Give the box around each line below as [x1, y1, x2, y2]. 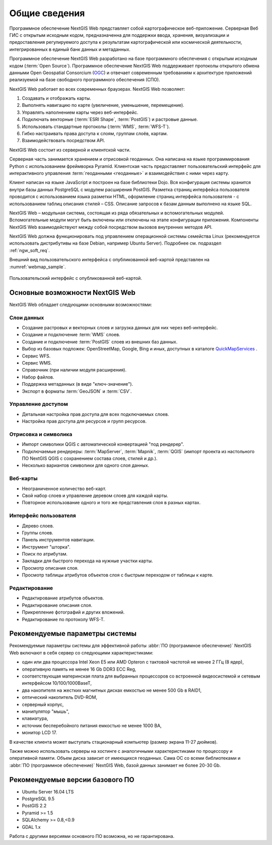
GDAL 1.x [22, 824, 41, 830]
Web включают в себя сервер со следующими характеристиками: [9, 649, 154, 655]
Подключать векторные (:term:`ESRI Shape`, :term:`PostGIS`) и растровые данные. [22, 116, 198, 123]
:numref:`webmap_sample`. [9, 264, 66, 270]
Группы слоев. [22, 529, 53, 535]
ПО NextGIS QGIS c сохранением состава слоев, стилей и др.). [22, 455, 158, 461]
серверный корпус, [22, 701, 64, 707]
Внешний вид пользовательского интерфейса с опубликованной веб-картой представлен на [9, 257, 210, 263]
